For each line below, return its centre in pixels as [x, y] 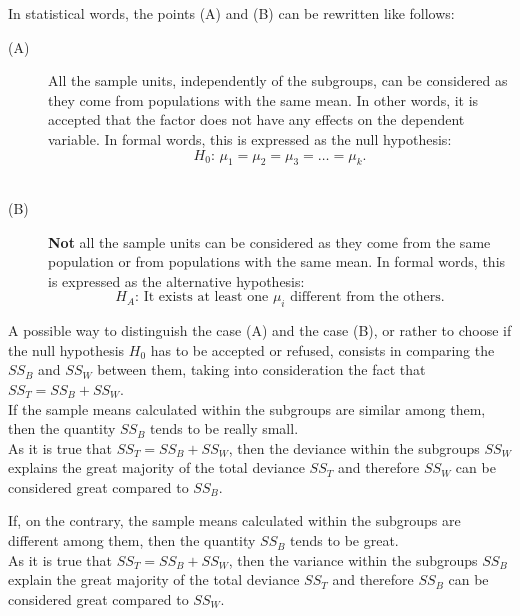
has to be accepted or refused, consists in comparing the [322, 349]
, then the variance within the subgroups [353, 559]
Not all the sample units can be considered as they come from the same [269, 241]
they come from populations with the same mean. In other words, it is [263, 99]
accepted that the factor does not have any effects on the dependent [256, 119]
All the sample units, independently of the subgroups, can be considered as [278, 80]
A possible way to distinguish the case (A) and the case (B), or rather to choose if [260, 330]
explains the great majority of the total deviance [156, 467]
